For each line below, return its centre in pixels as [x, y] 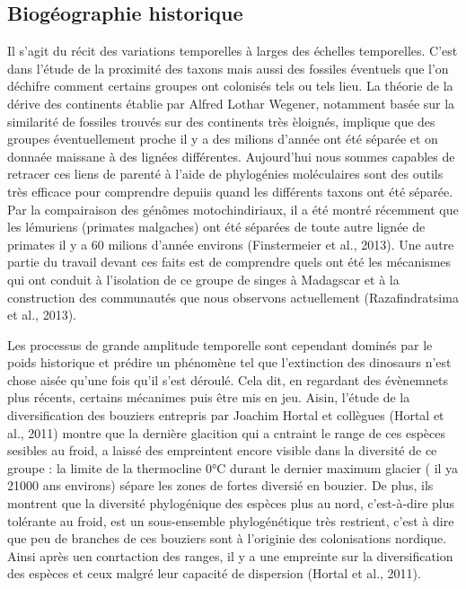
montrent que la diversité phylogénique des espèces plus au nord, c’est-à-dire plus [231, 503]
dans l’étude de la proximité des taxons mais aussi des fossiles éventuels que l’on [228, 68]
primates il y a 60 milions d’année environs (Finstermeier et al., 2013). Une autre [231, 244]
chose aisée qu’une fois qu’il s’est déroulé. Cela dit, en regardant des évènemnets [228, 379]
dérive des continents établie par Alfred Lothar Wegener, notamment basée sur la [231, 103]
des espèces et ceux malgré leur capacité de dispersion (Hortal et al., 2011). [214, 573]
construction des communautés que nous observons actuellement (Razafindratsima [233, 297]
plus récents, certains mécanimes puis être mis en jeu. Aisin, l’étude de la [209, 397]
